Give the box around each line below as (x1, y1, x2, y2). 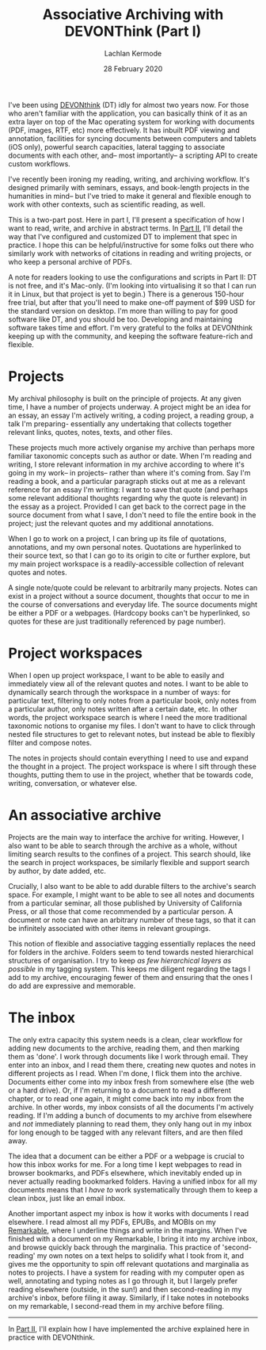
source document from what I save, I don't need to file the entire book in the (8, 509, 256, 520)
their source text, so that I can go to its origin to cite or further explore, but (8, 551, 251, 560)
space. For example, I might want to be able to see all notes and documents (8, 890, 255, 899)
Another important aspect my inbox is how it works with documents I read (8, 1208, 249, 1218)
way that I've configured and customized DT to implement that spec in (8, 231, 237, 241)
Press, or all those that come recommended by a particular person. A (8, 906, 234, 916)
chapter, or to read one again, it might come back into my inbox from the (8, 1093, 245, 1103)
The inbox (8, 1009, 75, 1027)
